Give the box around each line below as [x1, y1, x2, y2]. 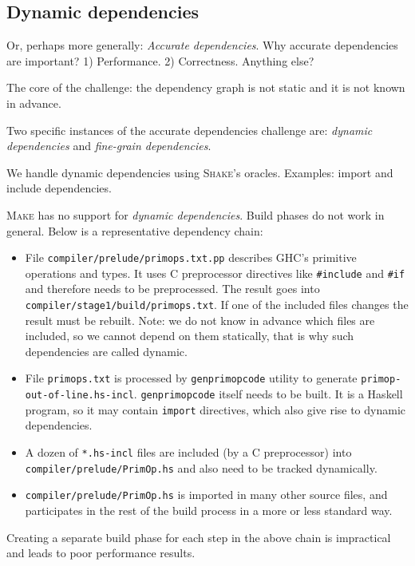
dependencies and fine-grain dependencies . [6, 137, 211, 154]
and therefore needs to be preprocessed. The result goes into [25, 280, 320, 297]
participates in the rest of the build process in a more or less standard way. [25, 502, 393, 519]
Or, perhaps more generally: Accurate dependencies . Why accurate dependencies [6, 37, 398, 53]
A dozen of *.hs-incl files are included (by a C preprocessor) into [25, 444, 352, 461]
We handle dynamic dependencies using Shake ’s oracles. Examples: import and [6, 164, 393, 180]
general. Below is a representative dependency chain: [6, 222, 263, 239]
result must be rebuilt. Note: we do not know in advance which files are [25, 311, 375, 328]
